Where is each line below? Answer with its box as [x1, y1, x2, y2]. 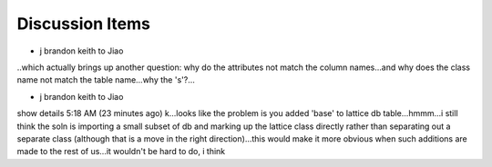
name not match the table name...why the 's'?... [16, 74, 195, 85]
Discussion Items [16, 14, 150, 34]
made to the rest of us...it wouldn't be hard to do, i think [16, 146, 226, 157]
